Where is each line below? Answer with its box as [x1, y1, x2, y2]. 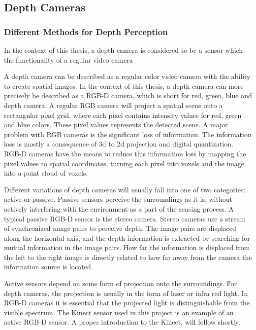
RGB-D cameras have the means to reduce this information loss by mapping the [4, 148, 246, 158]
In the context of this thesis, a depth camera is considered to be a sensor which [4, 45, 243, 55]
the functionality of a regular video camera [4, 54, 133, 65]
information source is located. [4, 261, 93, 272]
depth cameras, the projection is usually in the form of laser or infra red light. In [4, 288, 248, 298]
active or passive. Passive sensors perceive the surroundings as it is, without [4, 194, 232, 204]
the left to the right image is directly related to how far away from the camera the [4, 252, 252, 262]
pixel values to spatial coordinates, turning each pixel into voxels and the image [4, 158, 245, 168]
